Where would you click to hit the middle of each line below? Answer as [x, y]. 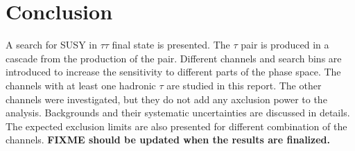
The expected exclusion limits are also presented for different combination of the [176, 126]
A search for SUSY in [51, 45]
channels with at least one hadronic [81, 85]
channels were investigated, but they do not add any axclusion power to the [166, 99]
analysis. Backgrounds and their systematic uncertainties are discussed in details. [178, 113]
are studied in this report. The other [244, 85]
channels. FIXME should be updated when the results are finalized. [168, 140]
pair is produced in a [285, 45]
